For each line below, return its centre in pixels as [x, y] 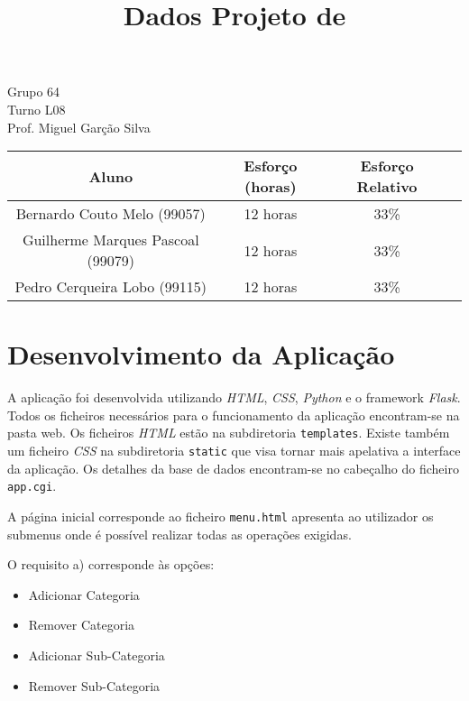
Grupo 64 [34, 92]
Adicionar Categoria [84, 594]
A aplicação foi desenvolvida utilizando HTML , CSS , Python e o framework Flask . [234, 397]
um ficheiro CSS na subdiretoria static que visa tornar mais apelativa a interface [234, 451]
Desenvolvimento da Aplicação [201, 354]
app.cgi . [32, 486]
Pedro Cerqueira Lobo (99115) [111, 287]
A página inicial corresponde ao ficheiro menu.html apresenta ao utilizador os [221, 517]
